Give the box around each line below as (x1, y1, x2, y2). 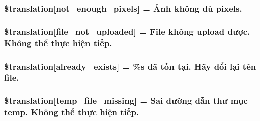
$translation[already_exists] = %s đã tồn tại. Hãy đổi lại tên (4, 59, 256, 72)
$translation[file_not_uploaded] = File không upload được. (4, 25, 250, 37)
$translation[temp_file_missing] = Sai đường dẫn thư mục (4, 94, 248, 107)
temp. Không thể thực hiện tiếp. (4, 106, 139, 118)
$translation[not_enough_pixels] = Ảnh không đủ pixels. (4, 2, 242, 14)
